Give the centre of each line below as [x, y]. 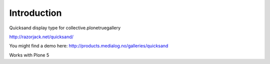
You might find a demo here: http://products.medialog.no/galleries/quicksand [89, 46]
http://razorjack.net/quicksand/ [41, 37]
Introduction [35, 13]
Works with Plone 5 [29, 55]
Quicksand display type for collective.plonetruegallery [65, 28]
